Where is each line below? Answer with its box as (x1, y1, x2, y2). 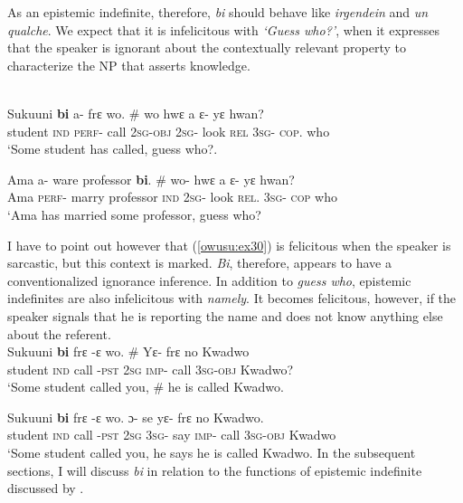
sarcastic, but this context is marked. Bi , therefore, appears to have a (7, 253, 392, 272)
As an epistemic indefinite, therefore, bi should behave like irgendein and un (7, 3, 429, 21)
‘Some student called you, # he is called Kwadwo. (7, 377, 284, 396)
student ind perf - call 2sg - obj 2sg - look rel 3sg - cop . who (7, 121, 330, 140)
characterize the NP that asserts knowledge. (7, 55, 250, 74)
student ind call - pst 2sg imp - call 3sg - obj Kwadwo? (7, 359, 294, 378)
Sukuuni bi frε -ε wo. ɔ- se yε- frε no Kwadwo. (7, 407, 264, 426)
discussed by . (7, 479, 84, 498)
